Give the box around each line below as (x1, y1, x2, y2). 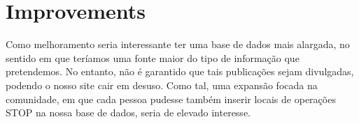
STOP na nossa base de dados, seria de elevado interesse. (6, 105, 251, 120)
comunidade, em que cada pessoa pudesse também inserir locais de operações (6, 91, 336, 106)
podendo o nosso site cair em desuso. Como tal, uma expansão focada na (6, 77, 318, 92)
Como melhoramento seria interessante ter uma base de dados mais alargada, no (6, 37, 350, 52)
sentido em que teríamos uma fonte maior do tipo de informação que (6, 50, 300, 65)
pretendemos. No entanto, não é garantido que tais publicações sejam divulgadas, (6, 64, 354, 79)
